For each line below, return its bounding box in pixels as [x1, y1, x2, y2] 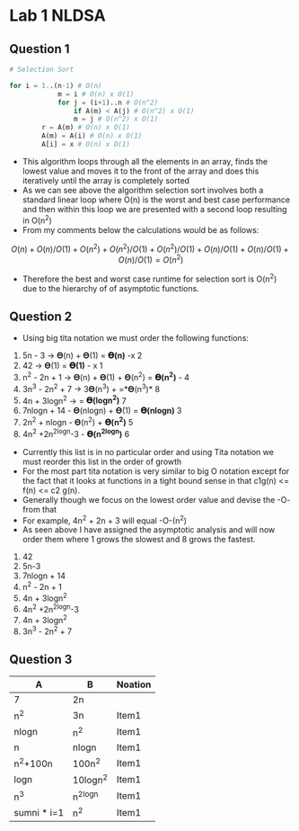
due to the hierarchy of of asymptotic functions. [22, 282, 199, 293]
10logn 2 [72, 773, 108, 787]
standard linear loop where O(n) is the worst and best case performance [22, 194, 290, 205]
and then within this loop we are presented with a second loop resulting [22, 203, 287, 214]
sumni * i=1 [13, 806, 65, 818]
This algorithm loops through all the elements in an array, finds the [22, 156, 268, 166]
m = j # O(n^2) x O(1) [73, 114, 159, 124]
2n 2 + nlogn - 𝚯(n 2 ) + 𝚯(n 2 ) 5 [22, 415, 134, 427]
